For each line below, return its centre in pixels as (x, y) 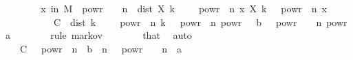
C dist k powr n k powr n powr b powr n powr (200, 21)
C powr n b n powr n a (101, 48)
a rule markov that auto (99, 35)
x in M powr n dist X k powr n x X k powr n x (184, 8)
